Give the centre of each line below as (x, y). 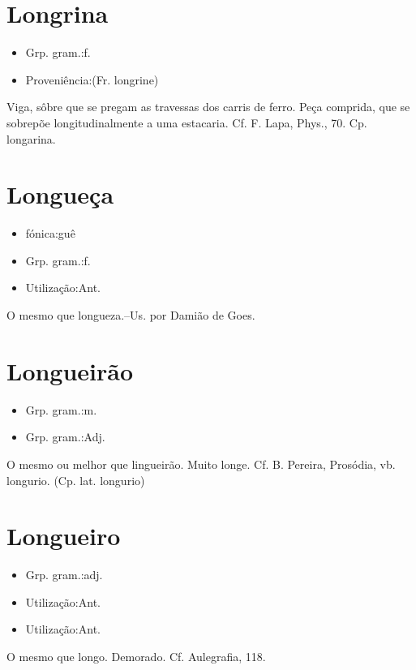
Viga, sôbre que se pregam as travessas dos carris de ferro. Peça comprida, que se (208, 107)
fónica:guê (50, 233)
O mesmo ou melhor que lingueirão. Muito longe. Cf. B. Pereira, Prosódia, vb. (201, 464)
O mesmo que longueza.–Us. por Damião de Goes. (131, 315)
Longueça (60, 194)
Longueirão (70, 370)
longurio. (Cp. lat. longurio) (76, 480)
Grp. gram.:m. (61, 409)
